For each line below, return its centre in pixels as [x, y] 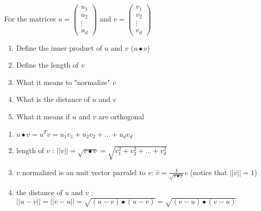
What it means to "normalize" [63, 82]
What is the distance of [53, 99]
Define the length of [47, 65]
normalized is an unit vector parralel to [84, 172]
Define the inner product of [59, 47]
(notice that [209, 172]
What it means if [43, 116]
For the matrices [30, 19]
